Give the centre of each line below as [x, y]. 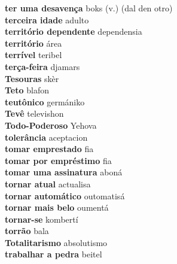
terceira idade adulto [47, 19]
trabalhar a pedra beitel [54, 254]
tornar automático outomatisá [65, 195]
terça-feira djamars [42, 66]
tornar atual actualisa [48, 183]
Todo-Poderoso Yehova [51, 125]
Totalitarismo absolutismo [56, 242]
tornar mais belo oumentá [57, 207]
